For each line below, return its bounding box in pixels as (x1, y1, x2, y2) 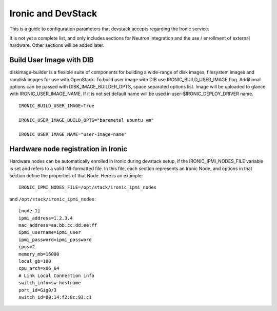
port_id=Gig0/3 (18, 287, 57, 293)
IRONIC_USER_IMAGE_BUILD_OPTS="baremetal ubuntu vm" (18, 117, 154, 123)
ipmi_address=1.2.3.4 (18, 215, 73, 221)
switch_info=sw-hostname (18, 280, 81, 286)
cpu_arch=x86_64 (18, 265, 60, 271)
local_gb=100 (18, 258, 51, 264)
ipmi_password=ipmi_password (18, 236, 92, 243)
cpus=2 (18, 244, 35, 250)
